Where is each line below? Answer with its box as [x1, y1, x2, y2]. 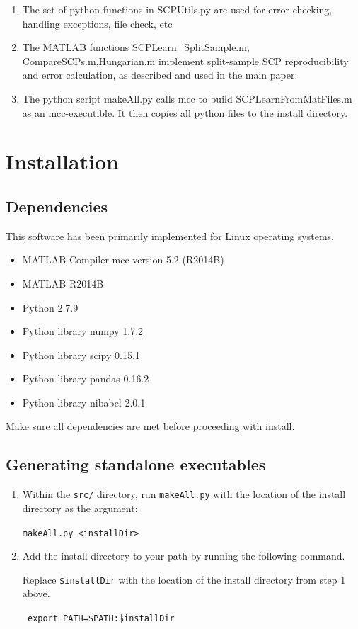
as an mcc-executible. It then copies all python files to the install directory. [22, 105, 348, 120]
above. [22, 586, 50, 601]
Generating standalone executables [6, 453, 266, 475]
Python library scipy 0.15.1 [22, 347, 140, 362]
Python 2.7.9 [22, 300, 79, 314]
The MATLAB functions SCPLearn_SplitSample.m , [22, 40, 250, 55]
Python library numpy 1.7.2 [22, 324, 144, 339]
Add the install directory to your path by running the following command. [22, 548, 345, 563]
